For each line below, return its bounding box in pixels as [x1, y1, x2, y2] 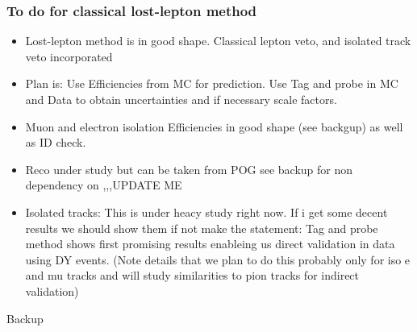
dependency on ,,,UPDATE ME [25, 176, 182, 193]
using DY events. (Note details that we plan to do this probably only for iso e [25, 251, 411, 268]
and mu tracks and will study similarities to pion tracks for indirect [25, 267, 360, 284]
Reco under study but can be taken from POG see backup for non [25, 160, 353, 177]
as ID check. [25, 134, 86, 151]
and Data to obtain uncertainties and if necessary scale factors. [25, 91, 337, 107]
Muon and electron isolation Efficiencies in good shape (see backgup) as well [25, 118, 403, 135]
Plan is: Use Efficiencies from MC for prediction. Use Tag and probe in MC [25, 75, 398, 92]
